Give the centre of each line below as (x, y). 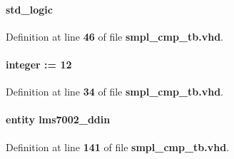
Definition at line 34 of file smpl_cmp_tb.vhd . (115, 92)
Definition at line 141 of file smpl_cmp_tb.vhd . (118, 147)
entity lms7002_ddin (58, 119)
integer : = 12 (39, 64)
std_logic (29, 9)
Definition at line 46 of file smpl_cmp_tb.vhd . (115, 36)
